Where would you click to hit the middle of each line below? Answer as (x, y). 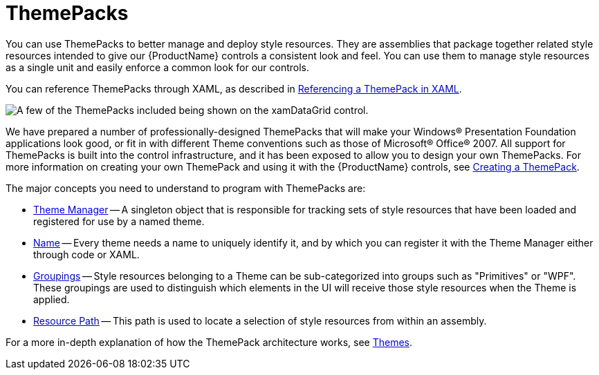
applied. (52, 299)
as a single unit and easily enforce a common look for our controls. (158, 67)
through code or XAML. (86, 254)
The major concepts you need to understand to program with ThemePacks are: (186, 188)
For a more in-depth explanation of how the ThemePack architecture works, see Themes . (209, 342)
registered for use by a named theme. (119, 221)
